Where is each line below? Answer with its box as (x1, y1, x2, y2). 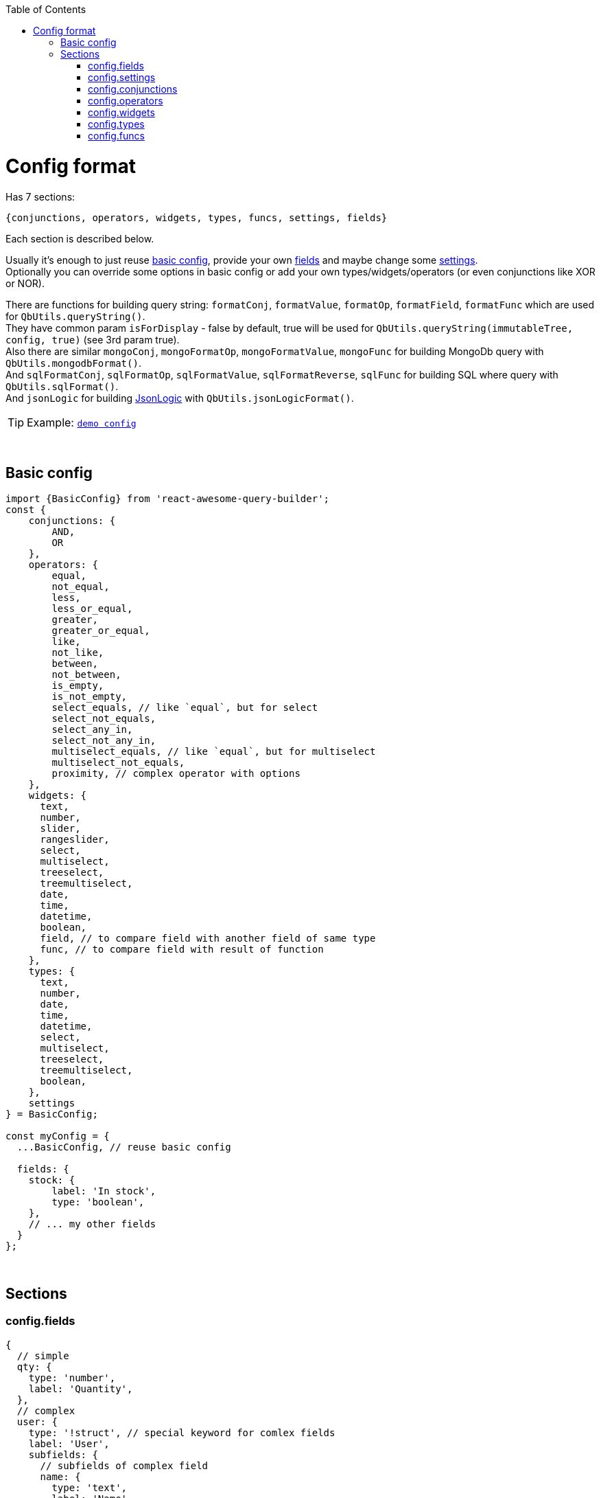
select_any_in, (51, 724, 133, 736)
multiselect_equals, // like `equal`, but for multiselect (51, 746, 376, 758)
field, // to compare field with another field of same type (40, 933, 376, 944)
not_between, (51, 669, 121, 681)
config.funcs (88, 130, 145, 141)
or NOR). (5, 277, 45, 289)
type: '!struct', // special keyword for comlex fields (28, 1427, 335, 1438)
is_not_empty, (51, 691, 128, 703)
